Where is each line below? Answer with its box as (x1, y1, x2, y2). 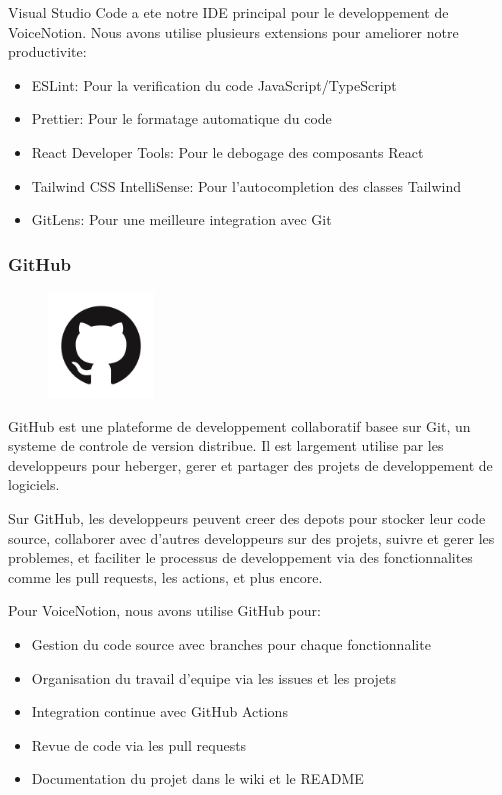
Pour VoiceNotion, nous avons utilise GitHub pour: (8, 600, 321, 621)
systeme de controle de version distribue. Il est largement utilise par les (8, 435, 444, 456)
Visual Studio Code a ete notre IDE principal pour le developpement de (8, 2, 449, 22)
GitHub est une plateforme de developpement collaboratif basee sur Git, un (8, 415, 471, 436)
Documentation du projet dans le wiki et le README (31, 768, 364, 789)
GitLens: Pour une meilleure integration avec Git (31, 209, 332, 230)
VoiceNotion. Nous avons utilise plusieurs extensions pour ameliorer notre (8, 21, 459, 42)
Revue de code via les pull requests (31, 734, 247, 755)
